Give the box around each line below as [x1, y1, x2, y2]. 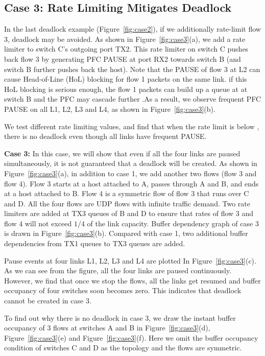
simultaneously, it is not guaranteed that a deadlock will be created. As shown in [4, 158, 257, 169]
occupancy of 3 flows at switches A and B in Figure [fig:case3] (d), [4, 322, 210, 333]
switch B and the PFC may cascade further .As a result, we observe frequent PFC [4, 93, 261, 104]
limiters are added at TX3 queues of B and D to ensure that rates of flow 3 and [4, 208, 254, 219]
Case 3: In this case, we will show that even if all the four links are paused [4, 148, 240, 158]
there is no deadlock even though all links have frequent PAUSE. [4, 131, 207, 141]
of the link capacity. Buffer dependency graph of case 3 [87, 218, 259, 228]
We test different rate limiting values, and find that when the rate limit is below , [4, 121, 259, 131]
